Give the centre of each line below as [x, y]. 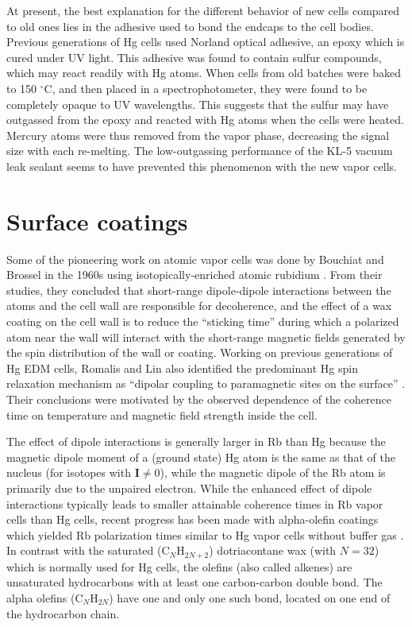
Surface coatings [97, 221]
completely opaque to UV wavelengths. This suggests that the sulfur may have [198, 104]
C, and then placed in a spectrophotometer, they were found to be [206, 88]
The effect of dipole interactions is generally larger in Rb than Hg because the [196, 441]
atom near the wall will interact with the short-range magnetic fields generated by [206, 337]
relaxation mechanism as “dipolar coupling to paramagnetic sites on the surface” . [206, 383]
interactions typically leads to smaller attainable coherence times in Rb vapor [195, 503]
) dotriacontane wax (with [273, 550]
